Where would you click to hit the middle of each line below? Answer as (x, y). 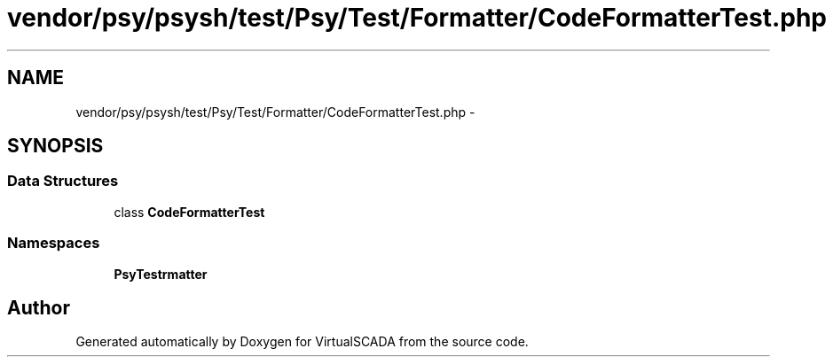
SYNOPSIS (55, 146)
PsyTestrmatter (161, 274)
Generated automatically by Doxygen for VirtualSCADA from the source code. (302, 342)
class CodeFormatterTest (189, 212)
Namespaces (54, 243)
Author (39, 307)
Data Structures (63, 181)
